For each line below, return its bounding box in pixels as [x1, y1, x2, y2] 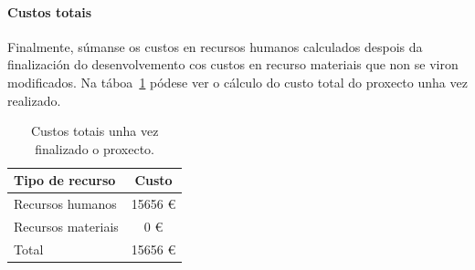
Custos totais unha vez [30, 121, 159, 140]
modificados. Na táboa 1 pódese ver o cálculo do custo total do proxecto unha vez [7, 72, 468, 91]
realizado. [7, 90, 61, 109]
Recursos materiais [14, 217, 119, 236]
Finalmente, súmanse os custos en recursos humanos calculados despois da [7, 36, 423, 56]
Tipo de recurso [14, 171, 116, 190]
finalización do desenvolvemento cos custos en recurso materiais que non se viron [7, 55, 459, 74]
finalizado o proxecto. [35, 139, 154, 158]
